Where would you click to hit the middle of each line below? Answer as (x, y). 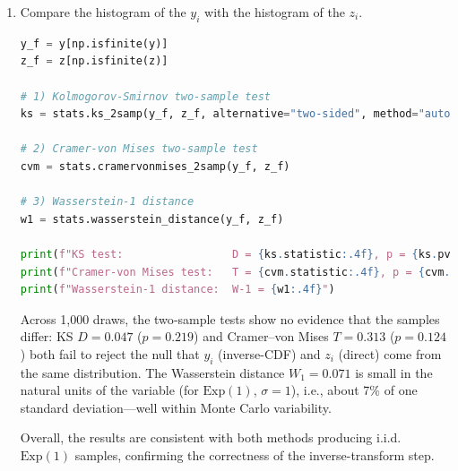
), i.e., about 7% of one (354, 390)
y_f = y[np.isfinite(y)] (94, 43)
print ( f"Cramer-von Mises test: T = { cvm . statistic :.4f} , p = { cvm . (235, 272)
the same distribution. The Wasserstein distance (152, 372)
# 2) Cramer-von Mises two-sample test (139, 149)
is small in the (394, 372)
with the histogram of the (275, 12)
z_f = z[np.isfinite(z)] (94, 61)
